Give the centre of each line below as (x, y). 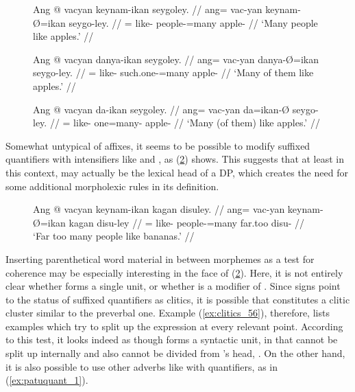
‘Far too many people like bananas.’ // (114, 236)
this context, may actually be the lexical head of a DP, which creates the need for (177, 172)
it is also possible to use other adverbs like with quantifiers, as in (142, 366)
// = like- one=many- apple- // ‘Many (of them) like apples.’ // (185, 123)
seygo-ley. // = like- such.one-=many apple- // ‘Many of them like (173, 72)
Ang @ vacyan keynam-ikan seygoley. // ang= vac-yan (148, 9)
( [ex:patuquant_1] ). (47, 380)
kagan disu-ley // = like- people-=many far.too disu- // (187, 222)
